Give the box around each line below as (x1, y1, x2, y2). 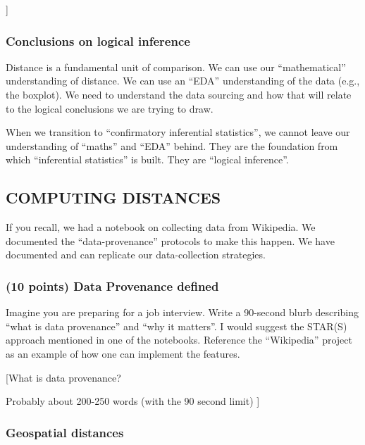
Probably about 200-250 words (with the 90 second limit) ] (6, 394, 260, 408)
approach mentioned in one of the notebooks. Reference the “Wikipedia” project (6, 332, 352, 347)
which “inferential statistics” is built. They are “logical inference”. (6, 152, 289, 167)
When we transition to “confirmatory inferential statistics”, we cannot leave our (6, 125, 350, 139)
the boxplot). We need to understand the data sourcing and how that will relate (6, 87, 352, 101)
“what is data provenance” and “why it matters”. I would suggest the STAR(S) (6, 318, 347, 333)
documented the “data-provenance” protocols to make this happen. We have (6, 233, 335, 248)
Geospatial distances (6, 423, 124, 441)
